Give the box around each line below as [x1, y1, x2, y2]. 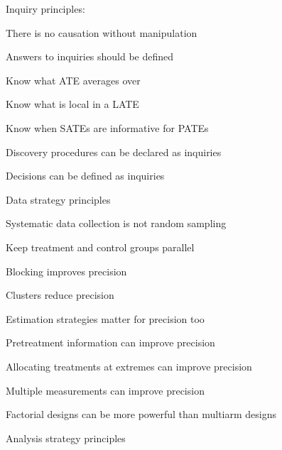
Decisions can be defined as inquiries [6, 168, 165, 183]
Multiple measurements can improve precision [6, 383, 205, 397]
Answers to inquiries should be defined [6, 49, 174, 64]
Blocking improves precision [6, 263, 127, 278]
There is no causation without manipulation [6, 25, 197, 40]
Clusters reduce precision [6, 287, 114, 302]
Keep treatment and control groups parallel [6, 239, 195, 254]
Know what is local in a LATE [6, 97, 139, 111]
